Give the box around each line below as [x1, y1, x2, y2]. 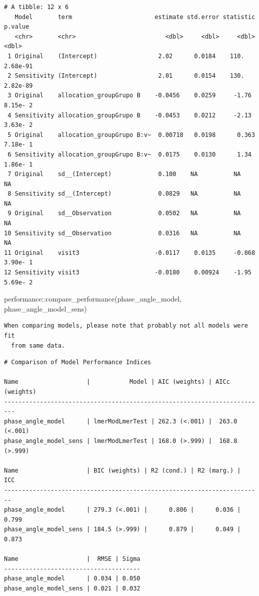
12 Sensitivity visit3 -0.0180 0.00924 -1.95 [4, 269, 251, 276]
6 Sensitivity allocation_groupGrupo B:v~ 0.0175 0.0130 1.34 [8, 151, 251, 158]
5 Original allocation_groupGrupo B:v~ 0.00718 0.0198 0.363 [8, 131, 255, 138]
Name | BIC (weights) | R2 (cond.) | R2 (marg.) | [4, 467, 241, 474]
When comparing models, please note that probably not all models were [4, 322, 248, 330]
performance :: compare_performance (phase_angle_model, [4, 293, 182, 304]
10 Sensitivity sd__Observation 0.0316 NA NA [4, 229, 241, 237]
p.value [4, 23, 30, 31]
